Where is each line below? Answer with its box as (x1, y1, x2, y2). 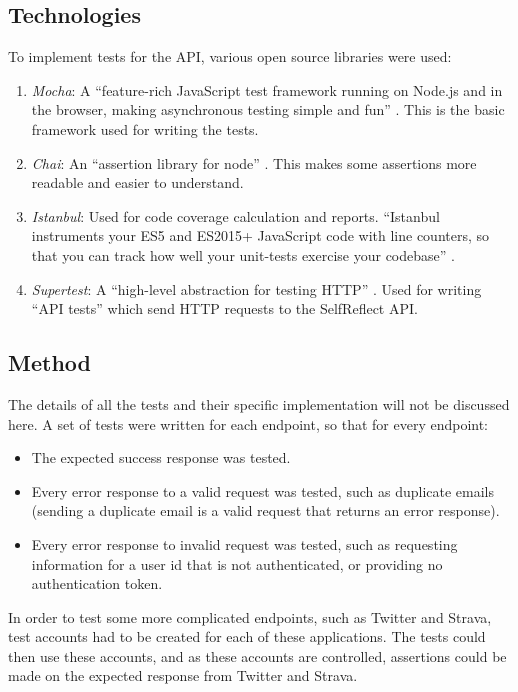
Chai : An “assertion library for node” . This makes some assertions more (31, 152, 477, 173)
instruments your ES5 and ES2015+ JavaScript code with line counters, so (31, 225, 490, 246)
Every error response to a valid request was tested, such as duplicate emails (31, 480, 495, 501)
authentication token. (31, 573, 163, 594)
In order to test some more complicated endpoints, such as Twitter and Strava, (8, 606, 492, 627)
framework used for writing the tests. (31, 118, 259, 139)
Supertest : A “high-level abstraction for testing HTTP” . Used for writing (31, 278, 482, 299)
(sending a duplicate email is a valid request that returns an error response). (31, 500, 500, 521)
